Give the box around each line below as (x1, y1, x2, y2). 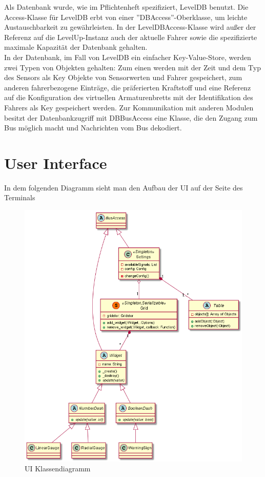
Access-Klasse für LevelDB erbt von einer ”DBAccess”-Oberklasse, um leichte (4, 11, 248, 22)
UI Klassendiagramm (25, 463, 91, 474)
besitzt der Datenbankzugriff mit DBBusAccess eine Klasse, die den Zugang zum (4, 112, 258, 123)
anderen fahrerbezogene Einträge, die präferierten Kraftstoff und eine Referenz (4, 82, 251, 92)
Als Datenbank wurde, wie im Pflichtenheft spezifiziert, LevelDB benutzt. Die (4, 2, 249, 12)
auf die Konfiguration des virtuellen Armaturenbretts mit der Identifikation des (4, 92, 253, 103)
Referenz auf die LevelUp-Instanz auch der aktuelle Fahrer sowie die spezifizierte (4, 31, 257, 42)
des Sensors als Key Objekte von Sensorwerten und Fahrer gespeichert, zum (4, 72, 242, 83)
